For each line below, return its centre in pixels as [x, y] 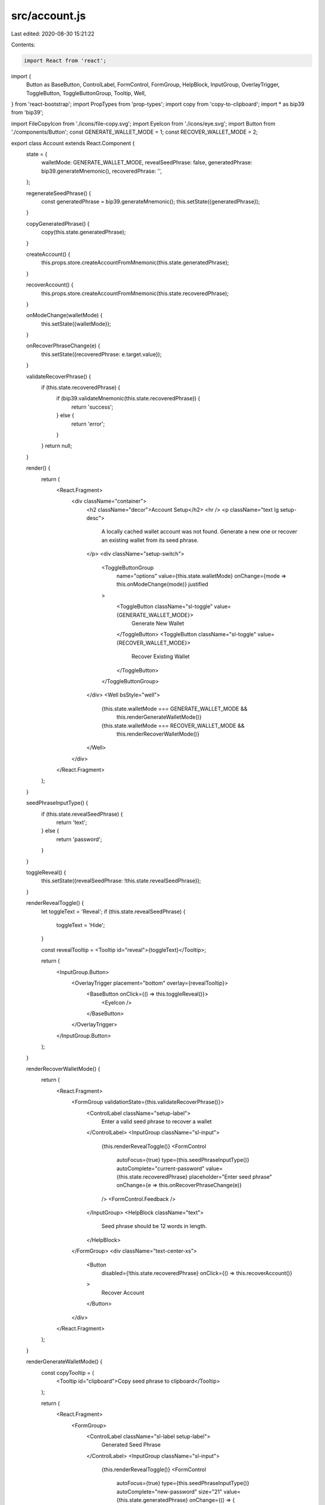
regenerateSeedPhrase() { [59, 193]
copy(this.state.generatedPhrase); [84, 232]
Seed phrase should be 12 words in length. [154, 1226]
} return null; [57, 446]
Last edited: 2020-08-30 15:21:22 [53, 34]
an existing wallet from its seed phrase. [150, 540]
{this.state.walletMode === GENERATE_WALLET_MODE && [175, 709]
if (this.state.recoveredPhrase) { [81, 388]
